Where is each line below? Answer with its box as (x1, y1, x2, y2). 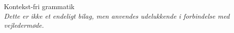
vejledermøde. (4, 20, 44, 30)
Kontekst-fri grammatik (4, 1, 75, 11)
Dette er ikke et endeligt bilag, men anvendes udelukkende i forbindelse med (4, 11, 230, 21)
